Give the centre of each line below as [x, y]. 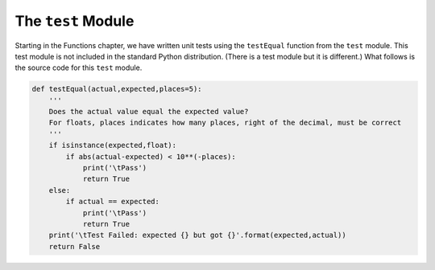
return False [75, 246]
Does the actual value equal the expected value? [149, 112]
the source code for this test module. [79, 67]
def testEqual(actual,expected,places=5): [117, 89]
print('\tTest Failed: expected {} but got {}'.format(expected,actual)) [197, 235]
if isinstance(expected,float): [113, 145]
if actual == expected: [113, 202]
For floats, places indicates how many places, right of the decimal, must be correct [225, 123]
